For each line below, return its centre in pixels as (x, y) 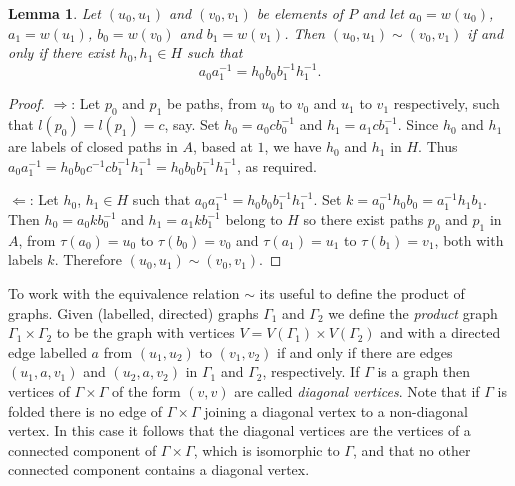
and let (383, 13)
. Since (418, 124)
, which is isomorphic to (266, 449)
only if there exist (61, 52)
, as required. (276, 165)
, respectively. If (311, 371)
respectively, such (446, 103)
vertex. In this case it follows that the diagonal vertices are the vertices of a (239, 430)
